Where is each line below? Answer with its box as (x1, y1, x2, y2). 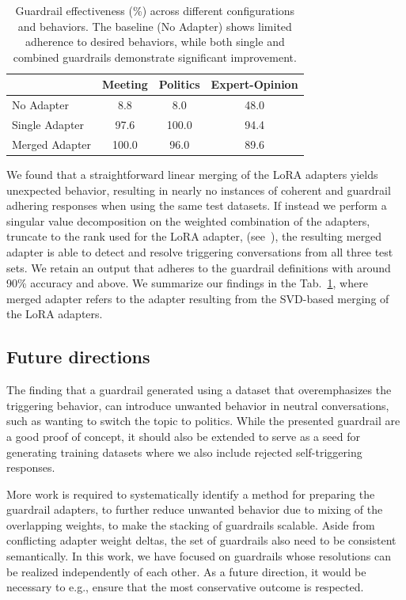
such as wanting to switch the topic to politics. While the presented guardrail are (6, 412, 400, 429)
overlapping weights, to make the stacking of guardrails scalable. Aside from (6, 516, 375, 533)
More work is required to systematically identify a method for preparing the (6, 485, 375, 502)
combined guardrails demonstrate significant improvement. (13, 48, 297, 65)
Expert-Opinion (211, 76, 298, 93)
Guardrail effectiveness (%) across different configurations (15, 2, 295, 18)
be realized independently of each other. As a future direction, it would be (6, 563, 366, 579)
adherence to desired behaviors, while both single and (25, 33, 285, 50)
